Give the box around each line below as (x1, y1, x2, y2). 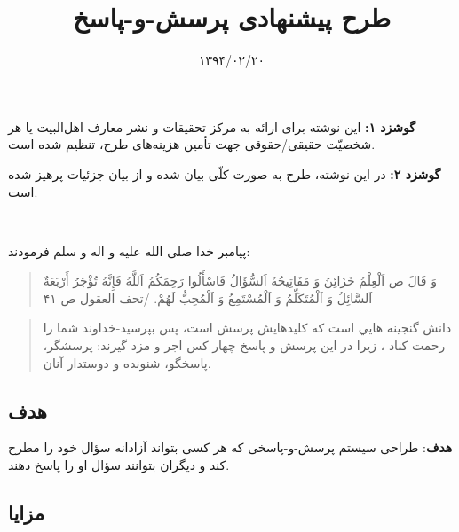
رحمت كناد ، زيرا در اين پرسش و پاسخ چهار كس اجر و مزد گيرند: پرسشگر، (43, 336, 446, 355)
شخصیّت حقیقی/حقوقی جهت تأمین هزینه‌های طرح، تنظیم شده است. (8, 135, 376, 153)
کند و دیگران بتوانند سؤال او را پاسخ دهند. (8, 456, 230, 474)
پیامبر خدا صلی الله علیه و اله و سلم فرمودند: (8, 241, 250, 260)
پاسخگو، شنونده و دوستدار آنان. (43, 353, 211, 372)
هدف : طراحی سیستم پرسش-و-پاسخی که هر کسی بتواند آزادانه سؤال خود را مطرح (8, 438, 453, 457)
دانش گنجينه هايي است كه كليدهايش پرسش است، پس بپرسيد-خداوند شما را (43, 318, 452, 337)
